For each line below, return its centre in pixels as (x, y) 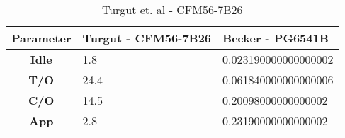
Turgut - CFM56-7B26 (147, 38)
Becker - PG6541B (276, 38)
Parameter (41, 38)
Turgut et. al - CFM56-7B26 (172, 10)
